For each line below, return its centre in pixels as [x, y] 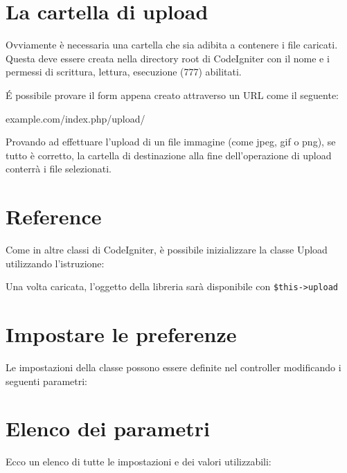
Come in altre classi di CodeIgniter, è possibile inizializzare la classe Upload [167, 249]
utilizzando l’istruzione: [55, 263]
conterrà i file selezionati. [59, 169]
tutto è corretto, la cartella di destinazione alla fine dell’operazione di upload [169, 155]
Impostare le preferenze [121, 334]
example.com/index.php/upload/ [75, 118]
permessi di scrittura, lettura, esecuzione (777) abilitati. [124, 72]
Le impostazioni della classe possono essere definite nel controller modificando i [173, 367]
